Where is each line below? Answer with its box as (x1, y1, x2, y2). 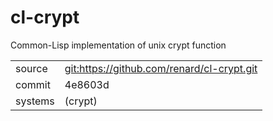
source (15, 61, 48, 75)
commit (15, 77, 51, 91)
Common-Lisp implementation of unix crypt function (10, 39, 227, 51)
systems (15, 94, 55, 108)
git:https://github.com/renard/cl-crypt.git (64, 61, 258, 75)
